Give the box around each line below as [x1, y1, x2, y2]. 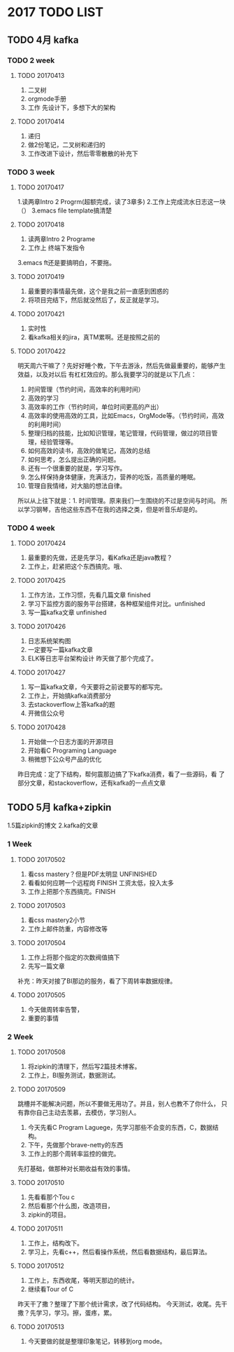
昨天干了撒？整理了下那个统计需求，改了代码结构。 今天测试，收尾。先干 [17, 1299, 228, 1308]
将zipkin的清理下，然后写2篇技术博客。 [27, 1062, 141, 1070]
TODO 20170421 [17, 310, 65, 318]
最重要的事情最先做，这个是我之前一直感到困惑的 [27, 287, 169, 295]
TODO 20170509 [17, 1085, 66, 1093]
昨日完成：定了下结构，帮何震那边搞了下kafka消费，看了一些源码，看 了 [17, 770, 226, 778]
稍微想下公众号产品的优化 [27, 755, 102, 764]
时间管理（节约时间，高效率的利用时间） [27, 385, 145, 393]
